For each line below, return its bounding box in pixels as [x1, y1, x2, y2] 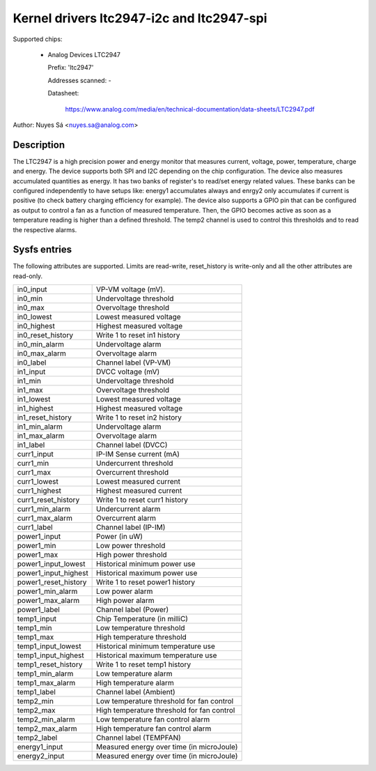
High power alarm [96, 596, 155, 606]
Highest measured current [96, 486, 182, 496]
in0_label [17, 358, 47, 367]
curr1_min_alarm [17, 504, 71, 514]
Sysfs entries [13, 244, 72, 256]
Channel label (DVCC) [96, 440, 168, 450]
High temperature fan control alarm [96, 724, 212, 733]
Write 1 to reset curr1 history [96, 495, 188, 505]
